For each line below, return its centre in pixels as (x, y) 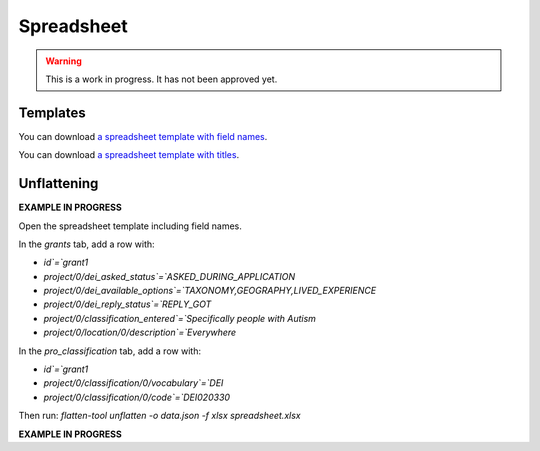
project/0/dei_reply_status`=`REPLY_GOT (127, 304)
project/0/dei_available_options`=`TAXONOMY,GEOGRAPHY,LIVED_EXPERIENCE (210, 291)
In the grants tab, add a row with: (86, 244)
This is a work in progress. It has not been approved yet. (161, 79)
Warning (63, 61)
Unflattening (58, 183)
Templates (52, 112)
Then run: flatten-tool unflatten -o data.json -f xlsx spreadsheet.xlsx (159, 416)
